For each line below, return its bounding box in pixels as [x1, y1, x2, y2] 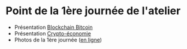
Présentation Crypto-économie [14, 30, 91, 37]
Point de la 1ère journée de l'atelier [5, 4, 181, 18]
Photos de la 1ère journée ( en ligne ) [14, 36, 102, 43]
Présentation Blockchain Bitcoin [14, 24, 93, 31]
